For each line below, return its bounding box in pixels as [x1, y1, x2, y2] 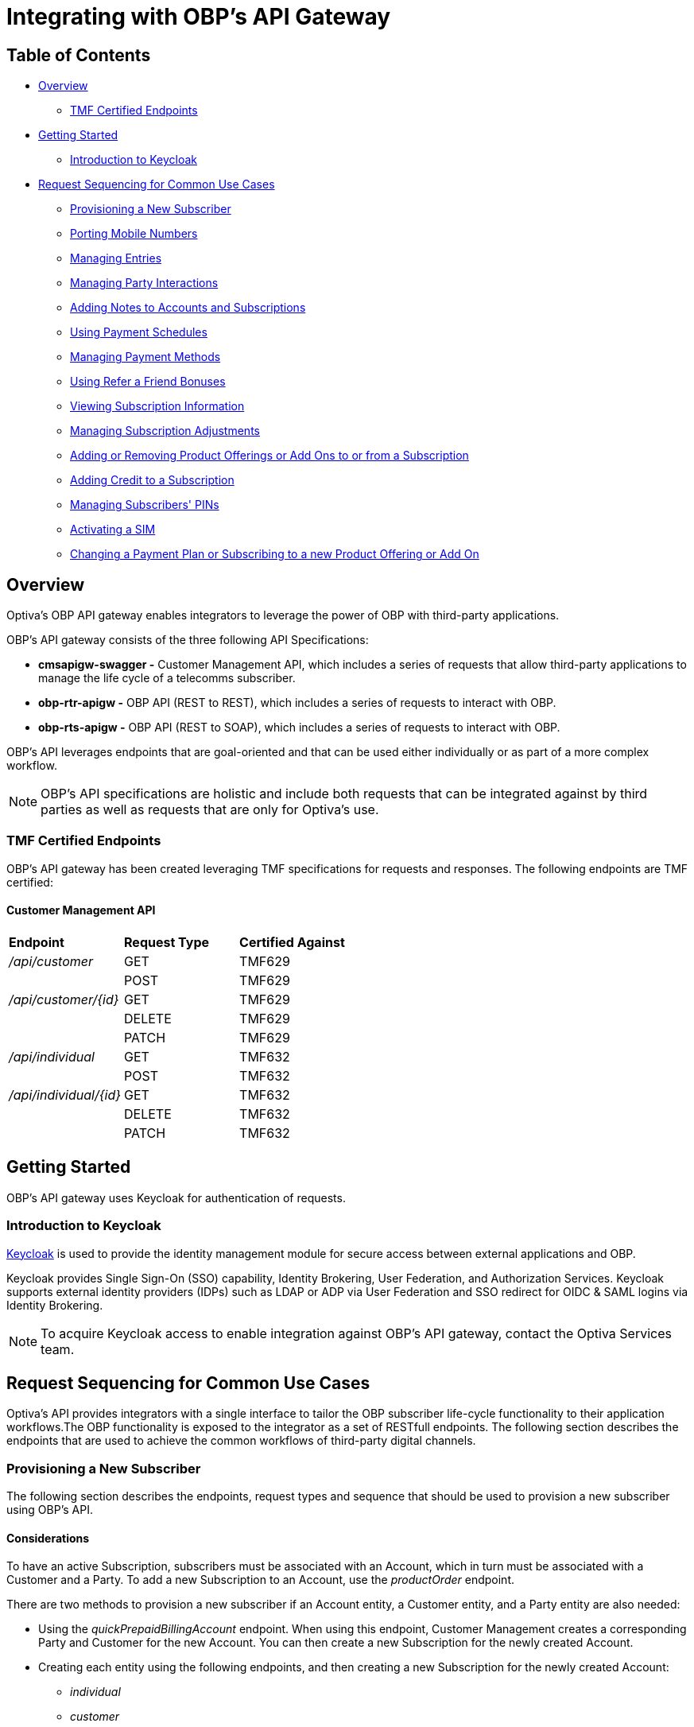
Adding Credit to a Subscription [70, 473, 235, 487]
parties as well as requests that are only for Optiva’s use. [41, 801, 379, 818]
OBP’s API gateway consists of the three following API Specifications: [6, 633, 369, 647]
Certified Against [239, 933, 345, 950]
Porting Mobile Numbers [70, 227, 198, 241]
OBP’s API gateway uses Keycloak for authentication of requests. [6, 1190, 346, 1205]
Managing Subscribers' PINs [70, 498, 219, 512]
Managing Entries [70, 251, 162, 266]
